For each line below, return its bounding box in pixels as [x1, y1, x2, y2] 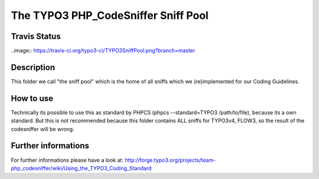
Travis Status [11, 31, 61, 41]
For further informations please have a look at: [11, 157, 124, 164]
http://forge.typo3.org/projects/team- [125, 157, 216, 164]
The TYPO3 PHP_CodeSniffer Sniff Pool [11, 9, 209, 22]
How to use [11, 93, 53, 103]
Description [11, 62, 56, 72]
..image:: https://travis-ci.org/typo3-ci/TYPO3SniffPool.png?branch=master [11, 47, 196, 54]
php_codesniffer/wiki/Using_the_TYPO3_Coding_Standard [11, 164, 152, 171]
